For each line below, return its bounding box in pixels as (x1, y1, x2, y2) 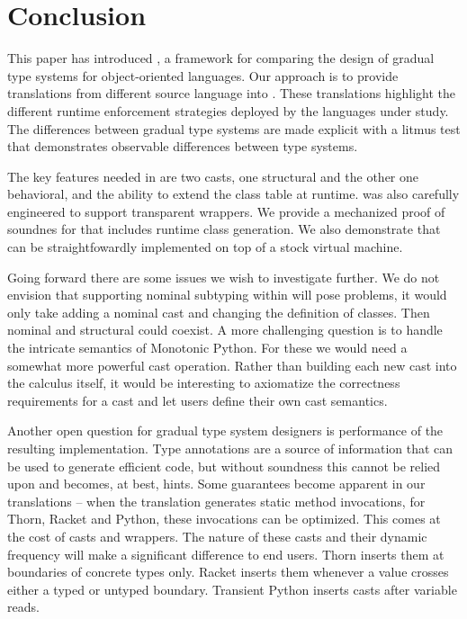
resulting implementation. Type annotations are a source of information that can (7, 439, 454, 457)
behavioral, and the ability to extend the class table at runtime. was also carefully (7, 184, 460, 203)
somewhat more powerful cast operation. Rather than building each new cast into (7, 355, 457, 374)
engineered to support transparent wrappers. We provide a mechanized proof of (7, 202, 445, 220)
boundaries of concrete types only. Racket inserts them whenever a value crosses (7, 562, 449, 581)
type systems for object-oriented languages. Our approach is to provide (7, 66, 399, 85)
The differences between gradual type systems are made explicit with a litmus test (7, 119, 461, 138)
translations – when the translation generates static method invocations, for (7, 491, 426, 510)
